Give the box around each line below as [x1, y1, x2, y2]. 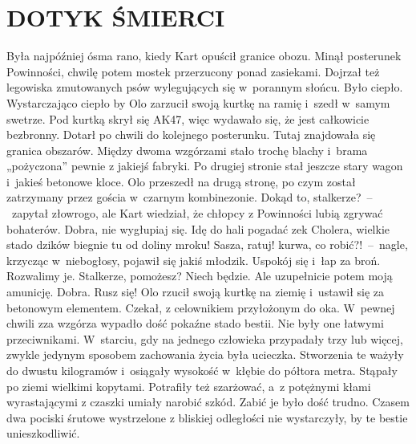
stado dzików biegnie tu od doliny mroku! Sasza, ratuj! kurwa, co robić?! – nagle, [6, 236, 408, 253]
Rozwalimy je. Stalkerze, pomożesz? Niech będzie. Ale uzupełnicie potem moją [6, 267, 393, 284]
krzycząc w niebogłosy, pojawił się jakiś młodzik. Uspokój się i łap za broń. [6, 251, 381, 268]
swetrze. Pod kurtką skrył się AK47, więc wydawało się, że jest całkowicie [6, 110, 370, 127]
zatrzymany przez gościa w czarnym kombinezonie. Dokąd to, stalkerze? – [6, 189, 373, 206]
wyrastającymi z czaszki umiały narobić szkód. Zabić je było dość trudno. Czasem [6, 393, 410, 410]
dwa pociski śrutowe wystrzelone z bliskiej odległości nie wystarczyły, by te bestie [6, 409, 408, 426]
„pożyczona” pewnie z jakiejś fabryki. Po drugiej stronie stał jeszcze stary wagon [6, 157, 403, 174]
